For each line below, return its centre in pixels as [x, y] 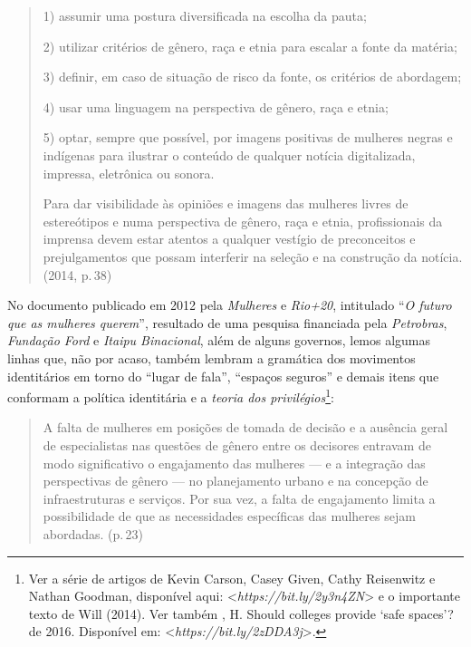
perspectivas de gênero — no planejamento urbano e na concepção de [235, 481]
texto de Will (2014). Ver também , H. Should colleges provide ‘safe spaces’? [241, 613]
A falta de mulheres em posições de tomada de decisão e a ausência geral [245, 427]
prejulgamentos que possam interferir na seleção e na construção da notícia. [253, 256]
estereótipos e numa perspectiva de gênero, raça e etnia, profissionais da [243, 221]
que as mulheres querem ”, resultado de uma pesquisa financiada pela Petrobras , [227, 322]
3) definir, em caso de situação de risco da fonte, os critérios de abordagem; [252, 77]
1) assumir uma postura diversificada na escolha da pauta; [205, 15]
